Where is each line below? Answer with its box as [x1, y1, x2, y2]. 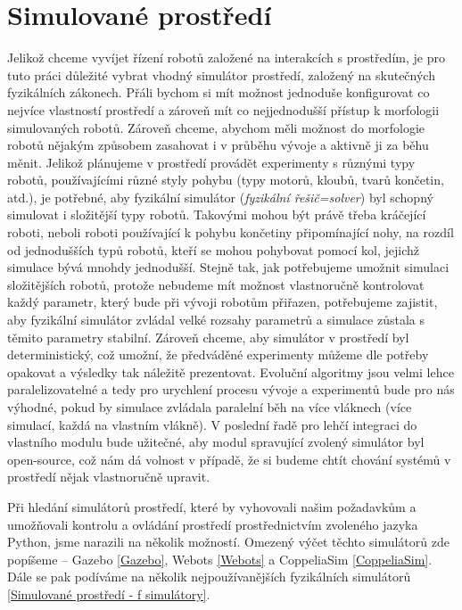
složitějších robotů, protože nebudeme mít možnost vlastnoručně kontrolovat [7, 275, 425, 293]
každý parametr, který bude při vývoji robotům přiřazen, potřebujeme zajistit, [7, 293, 438, 311]
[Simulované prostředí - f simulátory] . [7, 584, 210, 603]
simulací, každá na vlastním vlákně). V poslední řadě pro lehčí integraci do [7, 415, 417, 433]
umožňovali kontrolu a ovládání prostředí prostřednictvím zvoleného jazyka [7, 515, 418, 533]
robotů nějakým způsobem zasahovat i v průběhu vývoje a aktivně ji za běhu [7, 136, 429, 154]
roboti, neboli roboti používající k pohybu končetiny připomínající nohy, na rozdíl [7, 223, 454, 242]
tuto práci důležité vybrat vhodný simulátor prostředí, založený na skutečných [7, 65, 435, 84]
